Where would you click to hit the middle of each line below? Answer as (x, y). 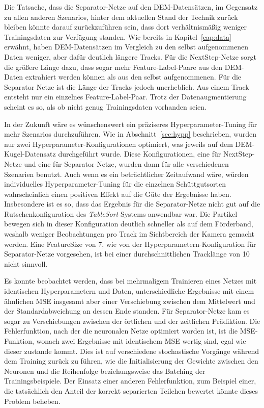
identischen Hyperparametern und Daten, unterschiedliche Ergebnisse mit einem (129, 291)
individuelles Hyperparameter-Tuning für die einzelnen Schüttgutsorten (115, 184)
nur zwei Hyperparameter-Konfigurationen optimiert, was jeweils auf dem (119, 144)
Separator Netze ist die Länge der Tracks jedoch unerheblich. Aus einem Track (127, 86)
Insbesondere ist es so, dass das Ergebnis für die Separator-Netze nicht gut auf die (132, 204)
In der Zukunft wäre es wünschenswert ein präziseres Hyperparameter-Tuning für (131, 124)
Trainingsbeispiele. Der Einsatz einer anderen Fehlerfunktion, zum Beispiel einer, (130, 381)
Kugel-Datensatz (30, 154)
